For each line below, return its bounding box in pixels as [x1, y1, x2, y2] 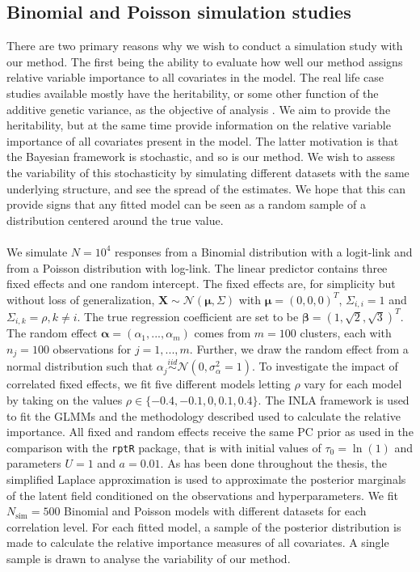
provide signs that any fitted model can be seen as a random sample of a [6, 196, 366, 213]
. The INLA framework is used [258, 391, 409, 408]
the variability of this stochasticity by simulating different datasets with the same [6, 163, 409, 180]
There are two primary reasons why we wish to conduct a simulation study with [6, 37, 403, 54]
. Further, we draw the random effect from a [189, 340, 409, 357]
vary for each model [304, 375, 402, 392]
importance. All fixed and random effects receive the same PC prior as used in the [6, 423, 414, 440]
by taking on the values [6, 391, 123, 408]
